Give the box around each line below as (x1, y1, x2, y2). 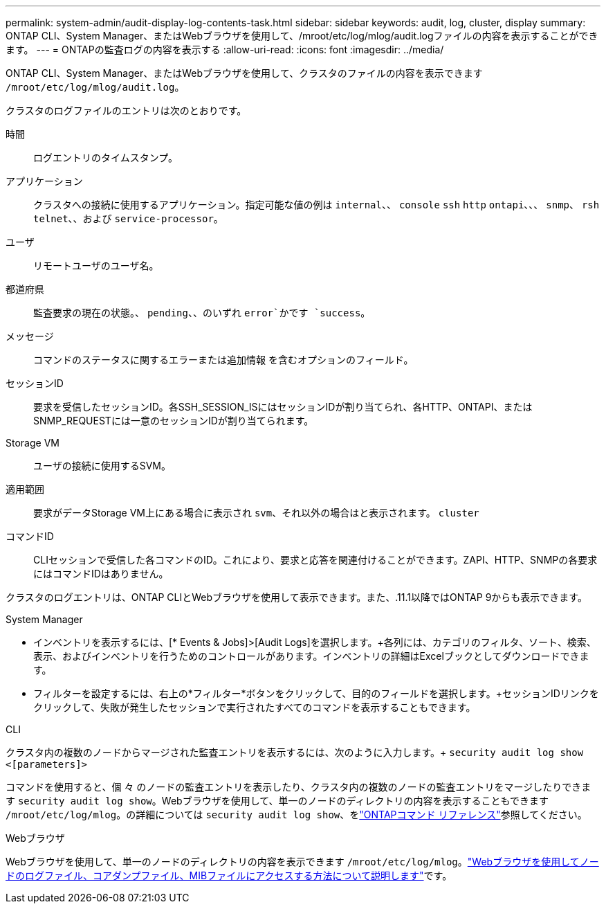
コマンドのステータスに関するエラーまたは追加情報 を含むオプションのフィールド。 (33, 354, 414, 366)
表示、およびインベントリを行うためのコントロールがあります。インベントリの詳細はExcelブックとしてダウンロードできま (33, 650, 589, 662)
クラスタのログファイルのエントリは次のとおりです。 (6, 105, 247, 116)
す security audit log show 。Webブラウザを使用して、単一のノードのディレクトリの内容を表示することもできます (6, 795, 549, 807)
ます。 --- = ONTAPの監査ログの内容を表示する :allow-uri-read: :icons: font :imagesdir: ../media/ (6, 44, 444, 55)
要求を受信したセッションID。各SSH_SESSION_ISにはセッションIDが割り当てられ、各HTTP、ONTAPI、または (33, 401, 533, 413)
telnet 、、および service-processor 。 (33, 213, 223, 224)
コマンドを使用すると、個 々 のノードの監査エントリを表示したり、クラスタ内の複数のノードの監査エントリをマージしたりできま (6, 781, 591, 793)
